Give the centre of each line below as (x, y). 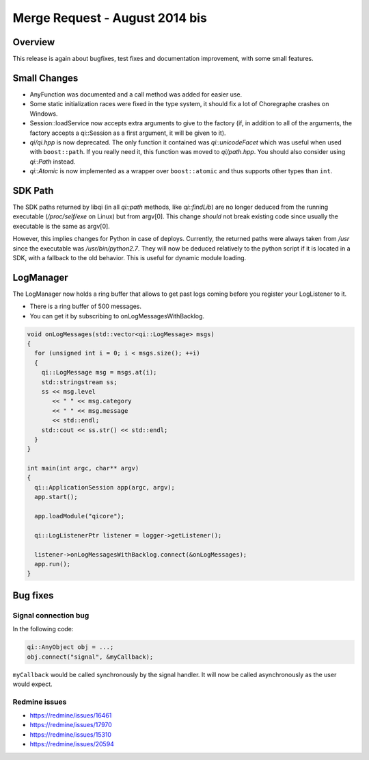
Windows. (44, 114)
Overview (34, 42)
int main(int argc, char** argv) (83, 468)
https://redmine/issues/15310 (71, 734)
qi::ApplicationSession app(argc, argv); (105, 487)
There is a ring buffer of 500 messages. (86, 306)
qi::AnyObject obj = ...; (70, 647)
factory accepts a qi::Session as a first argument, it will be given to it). (128, 133)
